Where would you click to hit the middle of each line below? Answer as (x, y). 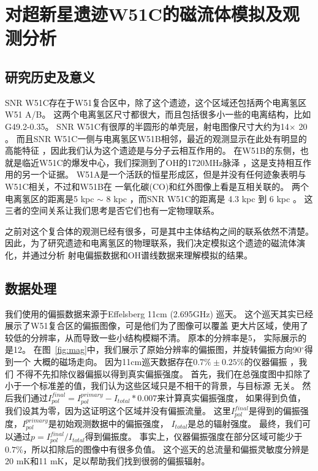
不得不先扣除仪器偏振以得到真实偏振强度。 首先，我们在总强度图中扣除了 (164, 373)
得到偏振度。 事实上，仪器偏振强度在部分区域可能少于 (194, 436)
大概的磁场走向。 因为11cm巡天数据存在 (113, 362)
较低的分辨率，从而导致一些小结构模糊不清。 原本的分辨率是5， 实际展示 (152, 337)
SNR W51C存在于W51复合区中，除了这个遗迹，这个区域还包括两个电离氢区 (156, 102)
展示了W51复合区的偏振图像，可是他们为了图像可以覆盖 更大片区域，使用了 (157, 326)
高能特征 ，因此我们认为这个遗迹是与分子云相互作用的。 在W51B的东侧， (153, 150)
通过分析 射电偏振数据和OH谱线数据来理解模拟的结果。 (142, 254)
